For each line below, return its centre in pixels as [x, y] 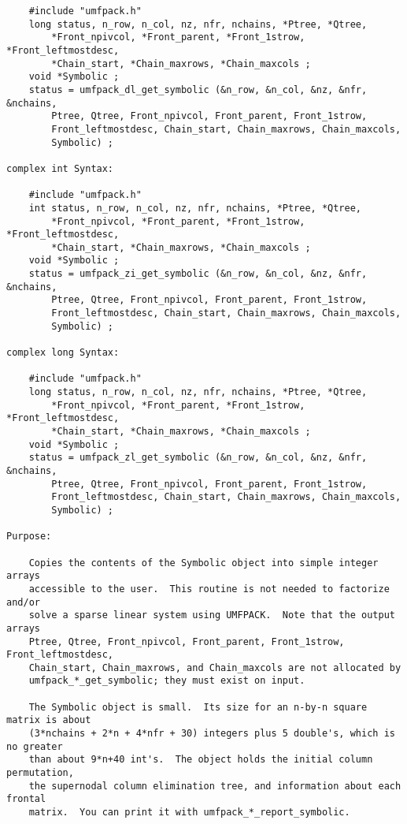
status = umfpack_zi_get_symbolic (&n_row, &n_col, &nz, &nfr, [198, 274]
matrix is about [49, 720]
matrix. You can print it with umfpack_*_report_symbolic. [189, 813]
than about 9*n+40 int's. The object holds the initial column [201, 760]
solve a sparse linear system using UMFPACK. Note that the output [212, 615]
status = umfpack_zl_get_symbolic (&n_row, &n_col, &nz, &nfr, [198, 458]
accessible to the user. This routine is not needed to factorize [209, 589]
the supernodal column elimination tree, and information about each [215, 786]
